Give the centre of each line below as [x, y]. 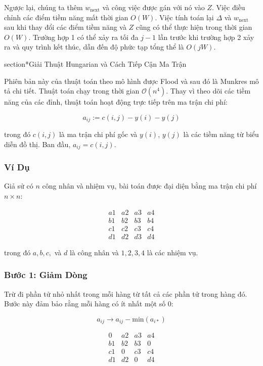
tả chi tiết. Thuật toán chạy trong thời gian [72, 91]
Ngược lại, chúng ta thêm [43, 7]
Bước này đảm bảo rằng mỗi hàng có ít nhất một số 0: [89, 304]
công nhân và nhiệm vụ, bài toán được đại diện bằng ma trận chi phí [149, 186]
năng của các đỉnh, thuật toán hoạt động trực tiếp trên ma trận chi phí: [116, 102]
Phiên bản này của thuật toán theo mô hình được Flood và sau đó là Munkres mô [131, 81]
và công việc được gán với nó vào [154, 7]
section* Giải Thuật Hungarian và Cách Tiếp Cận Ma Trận [95, 63]
